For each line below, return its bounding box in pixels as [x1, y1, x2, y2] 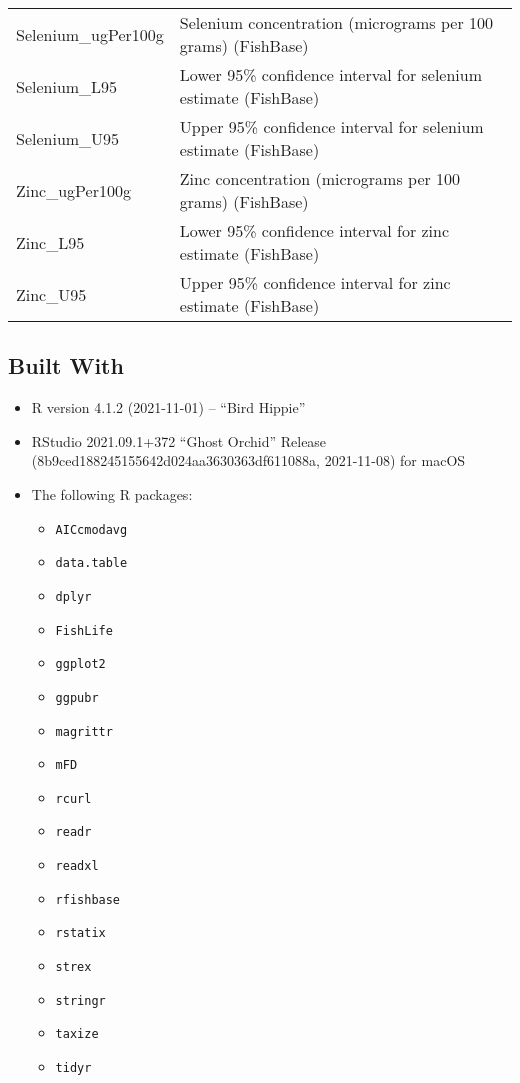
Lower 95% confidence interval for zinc [179, 219, 450, 242]
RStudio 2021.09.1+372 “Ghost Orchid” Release [31, 430, 327, 451]
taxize [55, 1027, 99, 1042]
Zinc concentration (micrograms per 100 [179, 167, 461, 190]
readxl [55, 859, 99, 874]
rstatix [55, 926, 106, 941]
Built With [8, 350, 124, 381]
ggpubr [55, 690, 99, 705]
